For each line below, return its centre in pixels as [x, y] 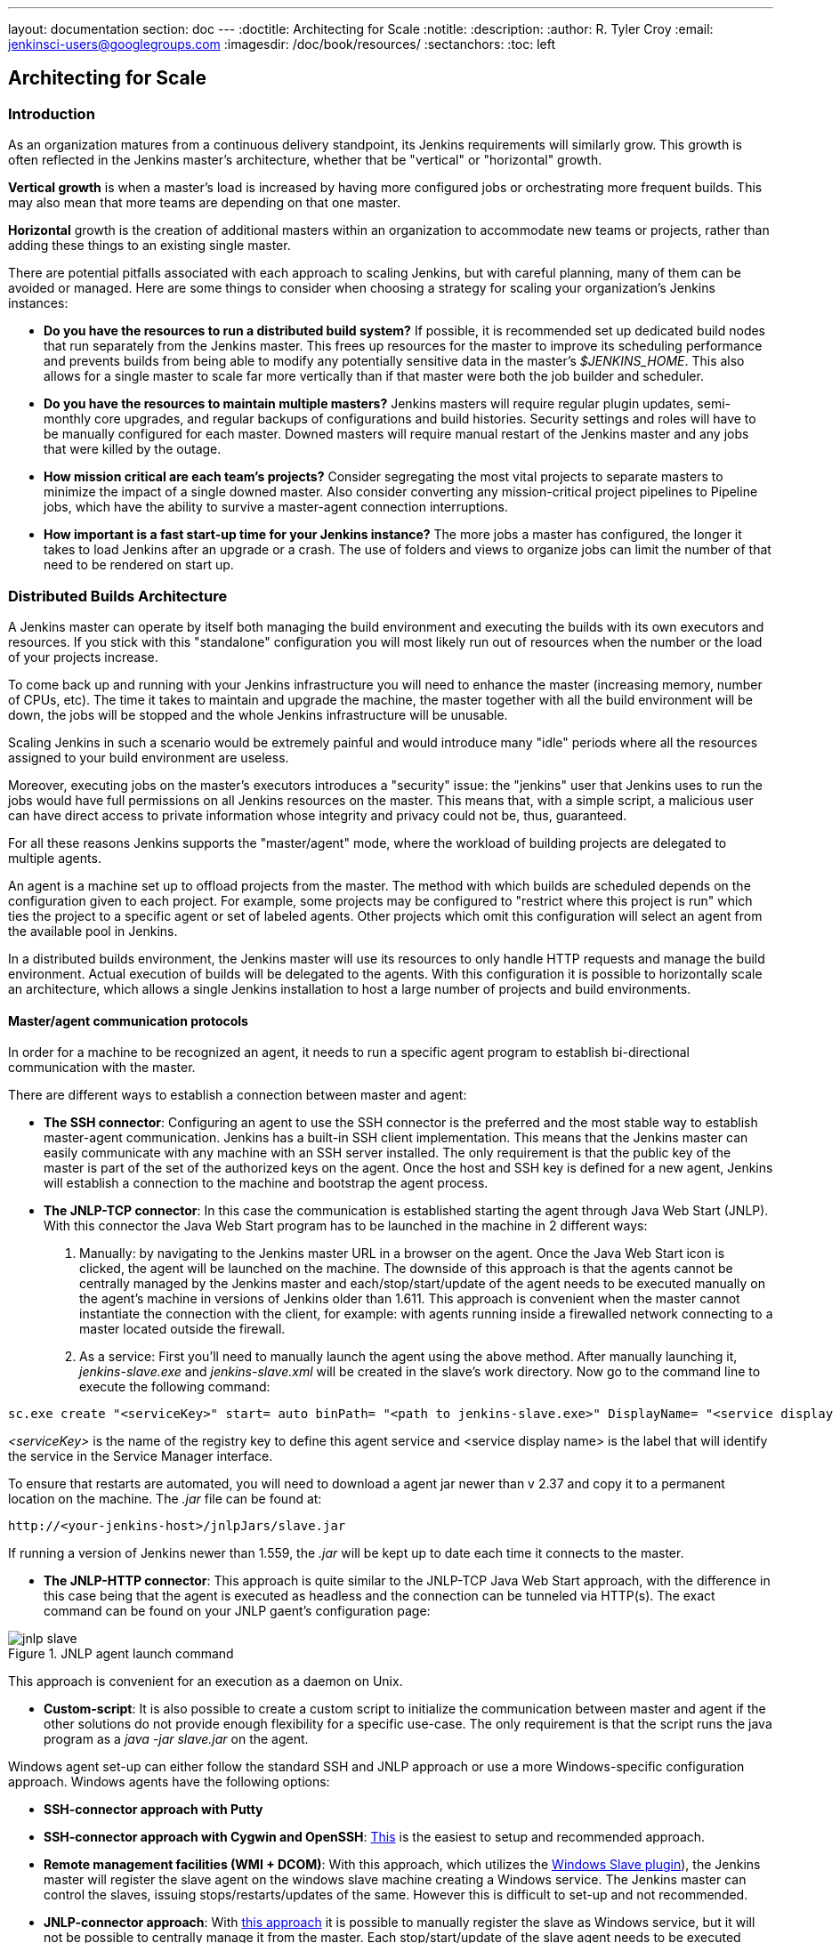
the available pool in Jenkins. [93, 931]
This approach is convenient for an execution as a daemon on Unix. [206, 1681]
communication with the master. [102, 1068]
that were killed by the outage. [133, 449]
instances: [38, 303]
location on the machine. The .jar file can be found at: [165, 1499]
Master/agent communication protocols [128, 1020]
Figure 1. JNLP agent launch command [121, 1654]
